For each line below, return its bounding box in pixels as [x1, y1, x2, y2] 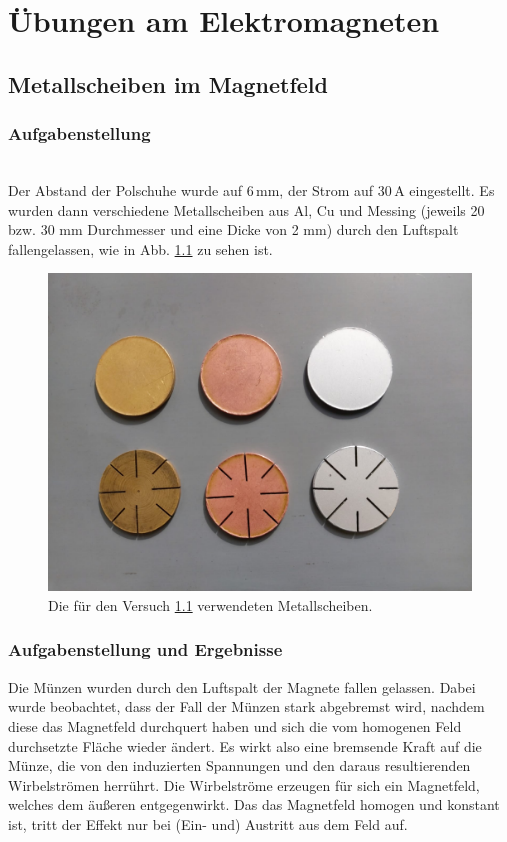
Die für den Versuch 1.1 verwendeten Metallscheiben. [48, 594, 373, 615]
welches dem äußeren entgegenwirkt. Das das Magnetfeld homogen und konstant [8, 794, 500, 815]
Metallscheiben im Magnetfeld [8, 68, 328, 99]
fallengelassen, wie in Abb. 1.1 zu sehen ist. [8, 238, 273, 259]
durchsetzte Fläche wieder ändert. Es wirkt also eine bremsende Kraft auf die [8, 735, 482, 756]
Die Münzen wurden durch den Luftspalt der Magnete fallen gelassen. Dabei [8, 676, 476, 697]
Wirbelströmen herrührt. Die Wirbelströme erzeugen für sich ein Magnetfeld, [8, 774, 480, 795]
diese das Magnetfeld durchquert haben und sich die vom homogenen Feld [8, 715, 462, 736]
